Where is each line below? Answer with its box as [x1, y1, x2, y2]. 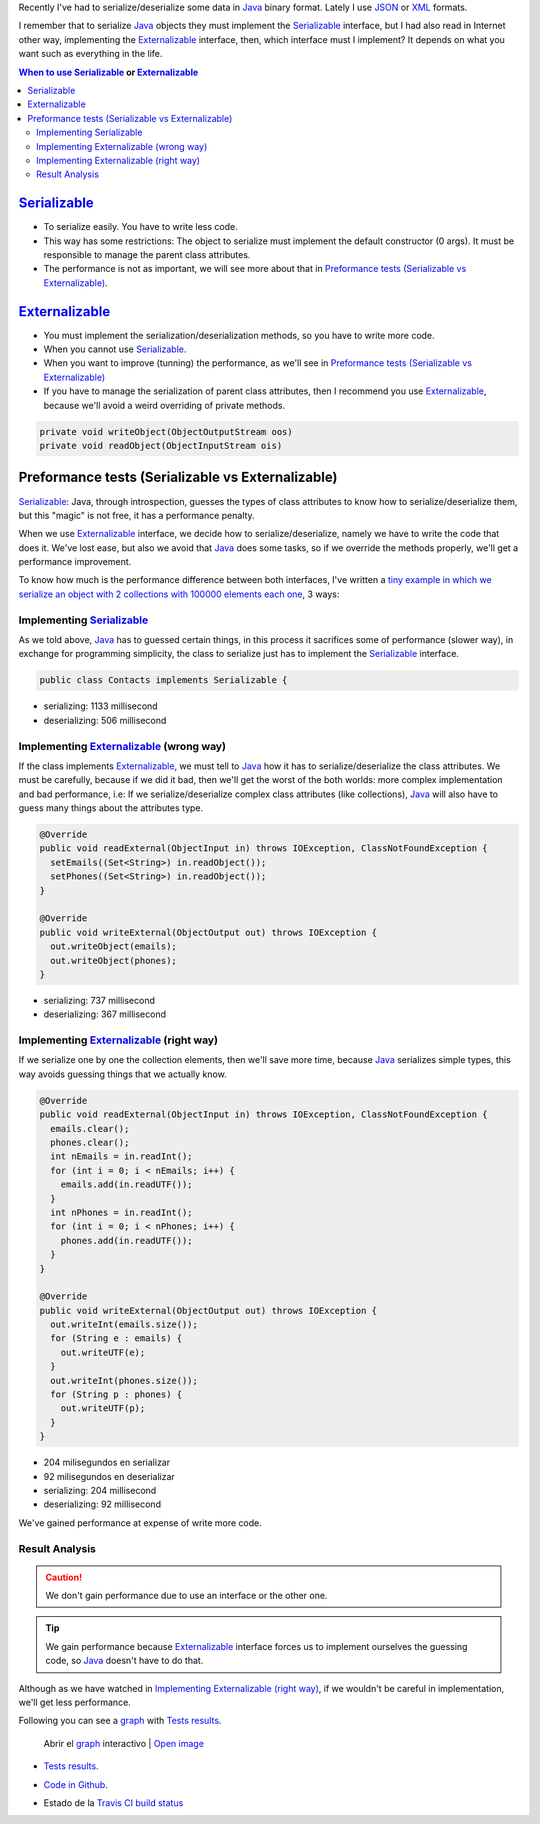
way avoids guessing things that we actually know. [18, 1068, 227, 1080]
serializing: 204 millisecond [43, 1484, 157, 1496]
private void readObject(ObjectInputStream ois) [39, 440, 283, 451]
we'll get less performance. [18, 1696, 132, 1709]
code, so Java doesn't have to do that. [45, 1655, 204, 1667]
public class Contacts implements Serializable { [39, 675, 288, 686]
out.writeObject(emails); [50, 941, 177, 952]
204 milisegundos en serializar [43, 1456, 170, 1469]
